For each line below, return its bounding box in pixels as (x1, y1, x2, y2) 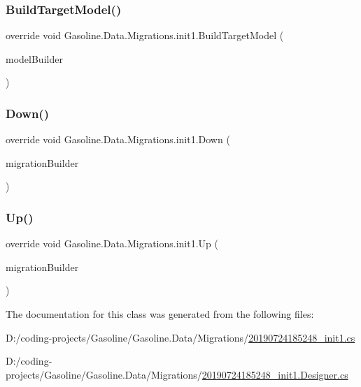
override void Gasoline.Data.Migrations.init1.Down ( (6, 132, 230, 147)
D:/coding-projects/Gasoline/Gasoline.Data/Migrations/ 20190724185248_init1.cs (6, 330, 355, 344)
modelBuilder (6, 51, 63, 66)
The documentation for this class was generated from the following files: (6, 307, 314, 321)
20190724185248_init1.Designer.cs (201, 367, 348, 381)
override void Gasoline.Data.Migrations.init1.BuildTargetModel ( (6, 28, 284, 43)
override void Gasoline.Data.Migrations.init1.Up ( (6, 236, 218, 251)
